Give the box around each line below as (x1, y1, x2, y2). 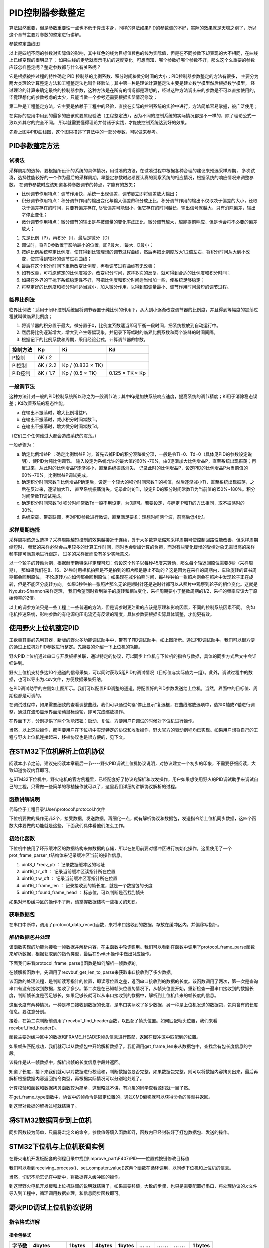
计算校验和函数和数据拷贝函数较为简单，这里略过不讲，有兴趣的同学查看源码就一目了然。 (9, 1085, 193, 1091)
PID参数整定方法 (9, 142, 60, 150)
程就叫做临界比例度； (9, 313, 53, 319)
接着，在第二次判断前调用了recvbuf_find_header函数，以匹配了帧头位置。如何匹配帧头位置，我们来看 (9, 1018, 218, 1024)
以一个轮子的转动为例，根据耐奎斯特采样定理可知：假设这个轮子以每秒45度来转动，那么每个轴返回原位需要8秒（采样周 (9, 560, 254, 566)
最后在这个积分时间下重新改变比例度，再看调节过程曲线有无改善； (21, 263, 157, 269)
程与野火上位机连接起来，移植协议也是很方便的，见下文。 (9, 734, 127, 740)
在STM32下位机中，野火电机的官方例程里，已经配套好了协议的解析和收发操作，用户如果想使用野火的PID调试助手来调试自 (9, 776, 259, 782)
